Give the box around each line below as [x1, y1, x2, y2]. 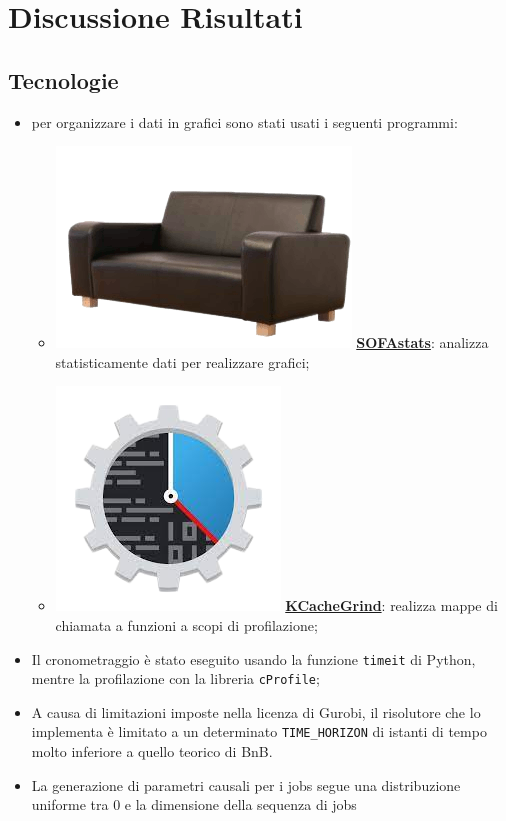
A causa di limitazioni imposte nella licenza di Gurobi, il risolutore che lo [31, 701, 481, 722]
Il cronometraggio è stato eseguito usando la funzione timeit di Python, [31, 648, 476, 669]
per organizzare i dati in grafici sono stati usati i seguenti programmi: [31, 111, 458, 132]
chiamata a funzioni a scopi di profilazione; [55, 614, 318, 635]
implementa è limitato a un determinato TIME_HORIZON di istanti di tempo [31, 721, 487, 742]
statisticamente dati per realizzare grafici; [55, 351, 310, 372]
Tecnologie [8, 64, 119, 95]
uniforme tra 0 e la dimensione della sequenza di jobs [31, 794, 357, 815]
